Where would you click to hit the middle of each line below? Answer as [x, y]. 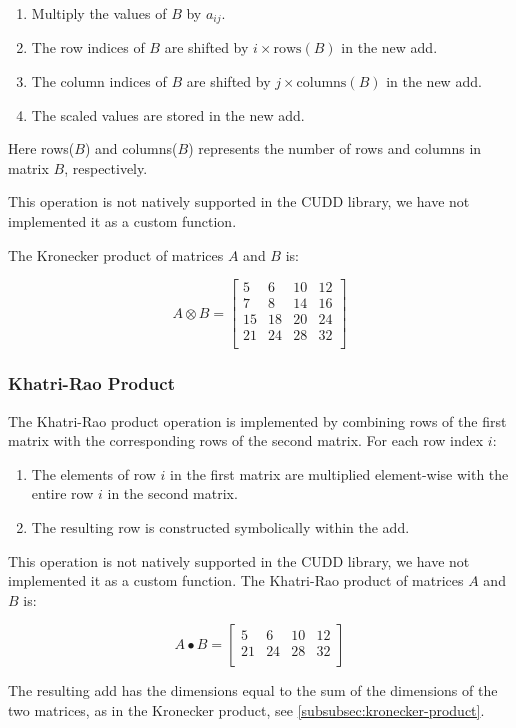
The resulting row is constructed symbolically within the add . [220, 526]
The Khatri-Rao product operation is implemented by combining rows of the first [257, 420]
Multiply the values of [99, 13]
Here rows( [41, 148]
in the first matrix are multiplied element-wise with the [339, 473]
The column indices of [99, 81]
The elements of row [93, 473]
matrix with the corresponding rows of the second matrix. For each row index [246, 440]
